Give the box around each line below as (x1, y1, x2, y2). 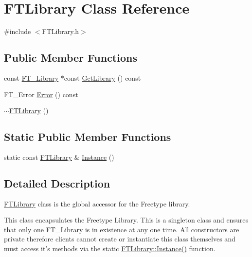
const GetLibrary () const (64, 72, 141, 83)
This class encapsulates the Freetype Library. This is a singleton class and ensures (4, 215, 248, 225)
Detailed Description (4, 175, 110, 190)
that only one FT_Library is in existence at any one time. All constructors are (4, 224, 239, 234)
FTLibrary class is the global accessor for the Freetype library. (4, 198, 190, 208)
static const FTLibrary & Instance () (4, 152, 114, 162)
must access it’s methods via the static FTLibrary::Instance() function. (4, 243, 216, 254)
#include (4, 26, 31, 36)
